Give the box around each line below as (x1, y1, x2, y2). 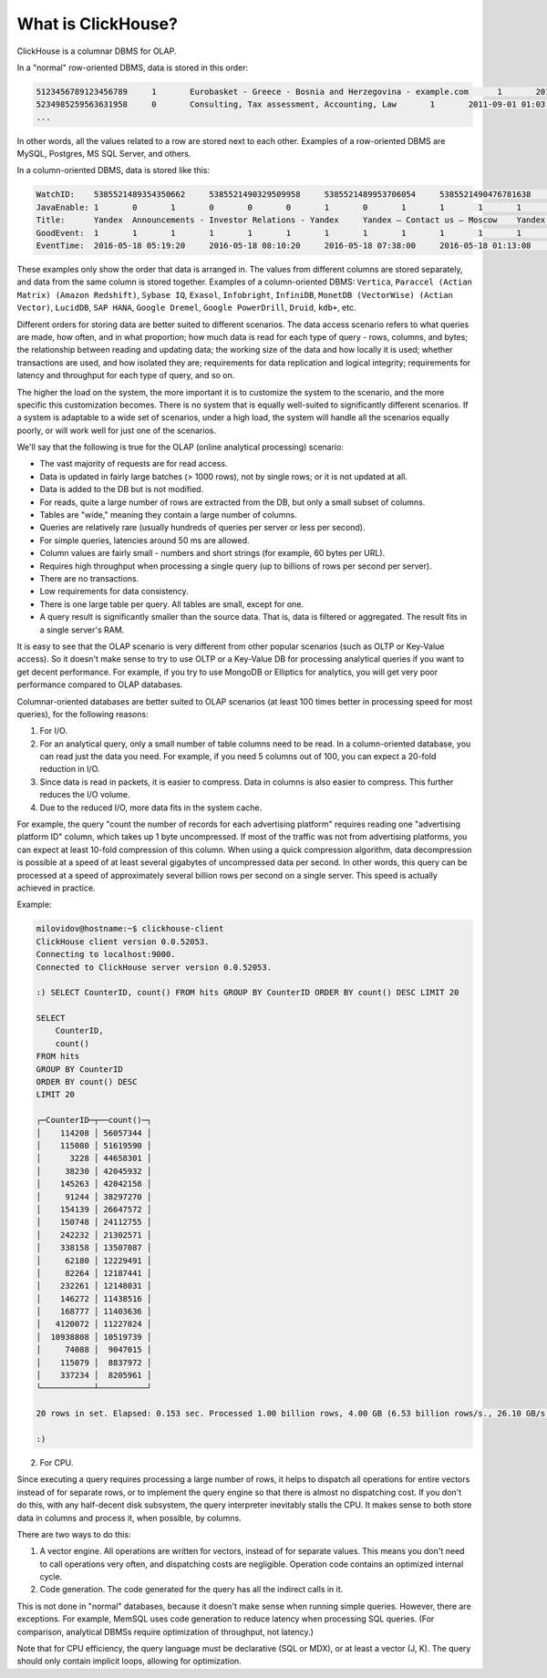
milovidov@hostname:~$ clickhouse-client (36, 923, 224, 934)
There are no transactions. (39, 572, 139, 583)
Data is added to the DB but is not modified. (39, 484, 204, 495)
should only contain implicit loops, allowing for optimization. (16, 1655, 242, 1667)
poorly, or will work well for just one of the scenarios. (16, 425, 216, 436)
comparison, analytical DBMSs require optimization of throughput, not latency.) (16, 1626, 315, 1637)
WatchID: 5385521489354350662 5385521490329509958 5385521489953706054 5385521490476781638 (36, 190, 532, 200)
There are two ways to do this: (16, 1529, 131, 1539)
